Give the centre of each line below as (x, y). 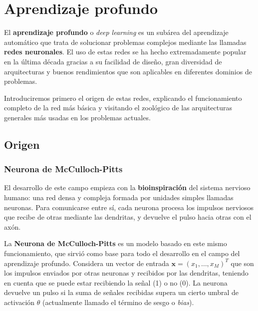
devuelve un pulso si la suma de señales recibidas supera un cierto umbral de (122, 292)
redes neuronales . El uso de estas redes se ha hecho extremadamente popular (125, 52)
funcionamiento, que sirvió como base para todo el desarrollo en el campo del (122, 253)
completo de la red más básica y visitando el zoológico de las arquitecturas (118, 108)
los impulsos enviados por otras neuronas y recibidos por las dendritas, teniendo (126, 273)
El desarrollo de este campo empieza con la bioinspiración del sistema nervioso (127, 187)
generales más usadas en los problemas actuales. (77, 117)
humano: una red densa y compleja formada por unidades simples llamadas (119, 197)
